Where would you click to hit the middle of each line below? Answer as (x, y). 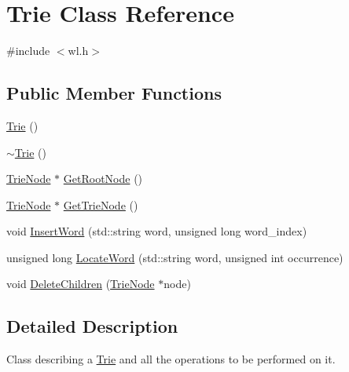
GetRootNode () (103, 179)
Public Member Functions (114, 93)
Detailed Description (92, 326)
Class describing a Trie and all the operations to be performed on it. (171, 359)
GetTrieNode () (101, 204)
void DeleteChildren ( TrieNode (81, 284)
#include (28, 51)
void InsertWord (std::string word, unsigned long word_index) (157, 231)
